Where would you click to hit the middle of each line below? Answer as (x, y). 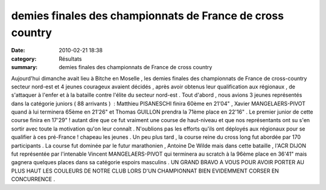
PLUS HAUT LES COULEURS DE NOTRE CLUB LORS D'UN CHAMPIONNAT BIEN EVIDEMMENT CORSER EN (145, 171)
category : (24, 59)
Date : (18, 51)
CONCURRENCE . (33, 179)
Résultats (70, 59)
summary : (24, 67)
